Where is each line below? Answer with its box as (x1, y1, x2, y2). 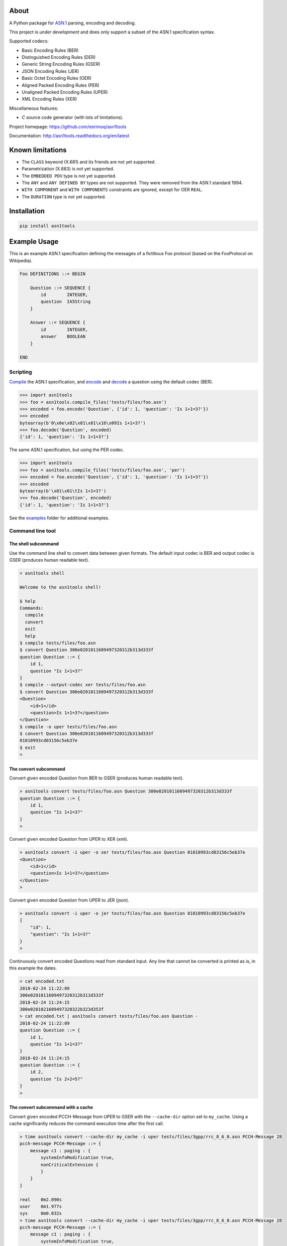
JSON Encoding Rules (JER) (21, 68, 79, 74)
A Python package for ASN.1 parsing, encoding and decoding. (9, 20, 136, 26)
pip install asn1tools (19, 223, 75, 229)
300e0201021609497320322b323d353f (19, 1006, 104, 1012)
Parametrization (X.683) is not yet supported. (21, 166, 114, 172)
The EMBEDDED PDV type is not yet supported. (21, 172, 116, 179)
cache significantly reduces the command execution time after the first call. (9, 1120, 164, 1126)
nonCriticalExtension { (40, 1162, 99, 1167)
